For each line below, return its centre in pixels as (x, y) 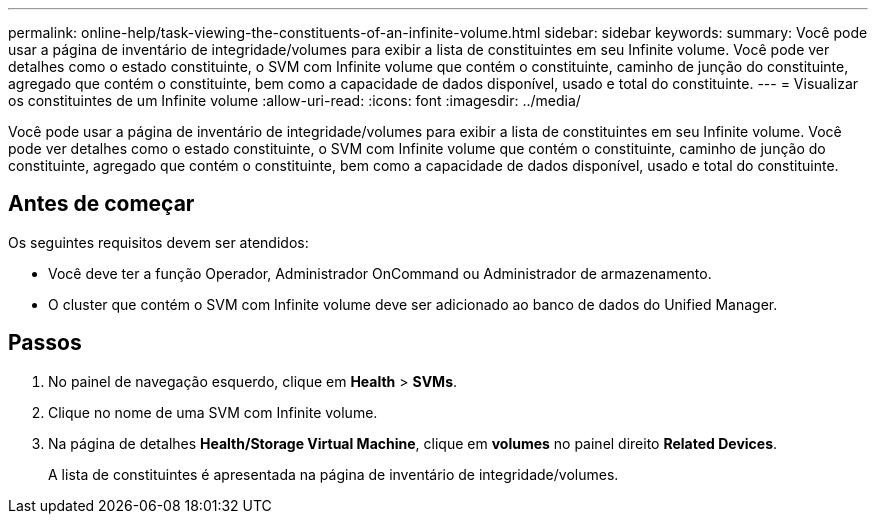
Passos (45, 343)
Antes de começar (101, 204)
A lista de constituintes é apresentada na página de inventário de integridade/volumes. (333, 474)
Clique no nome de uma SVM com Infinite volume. (213, 412)
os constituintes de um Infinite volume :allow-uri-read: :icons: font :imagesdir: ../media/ (294, 100)
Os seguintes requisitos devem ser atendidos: (158, 242)
